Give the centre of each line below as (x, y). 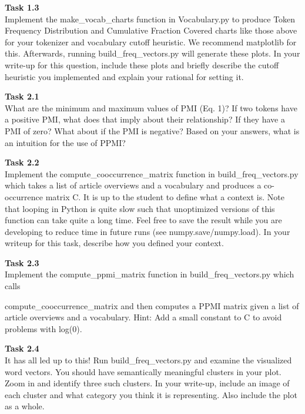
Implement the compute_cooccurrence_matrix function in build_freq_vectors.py (152, 173)
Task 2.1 (22, 96)
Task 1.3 (22, 7)
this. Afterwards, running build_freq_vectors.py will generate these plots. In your (152, 53)
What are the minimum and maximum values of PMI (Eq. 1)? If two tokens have (151, 107)
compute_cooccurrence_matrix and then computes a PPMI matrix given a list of (152, 305)
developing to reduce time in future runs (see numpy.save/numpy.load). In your (148, 231)
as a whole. (25, 406)
